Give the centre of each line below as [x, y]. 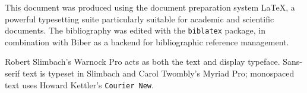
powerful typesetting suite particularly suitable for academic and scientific [140, 19]
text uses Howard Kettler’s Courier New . [79, 84]
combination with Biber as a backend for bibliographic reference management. [147, 41]
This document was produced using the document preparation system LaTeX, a [150, 7]
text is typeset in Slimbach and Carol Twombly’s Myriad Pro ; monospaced [159, 73]
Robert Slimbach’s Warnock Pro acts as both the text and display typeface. [143, 62]
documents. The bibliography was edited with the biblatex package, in [135, 30]
